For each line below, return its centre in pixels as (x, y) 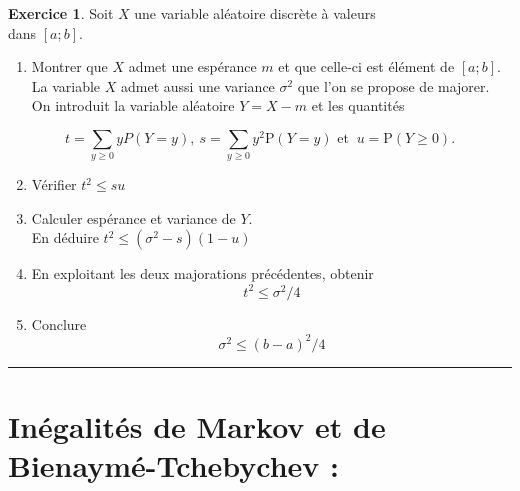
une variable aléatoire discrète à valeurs (255, 13)
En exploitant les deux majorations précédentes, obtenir (202, 273)
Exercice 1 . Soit (61, 13)
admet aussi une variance (198, 85)
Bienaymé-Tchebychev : (174, 465)
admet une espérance (192, 66)
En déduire (65, 237)
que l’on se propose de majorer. (393, 85)
